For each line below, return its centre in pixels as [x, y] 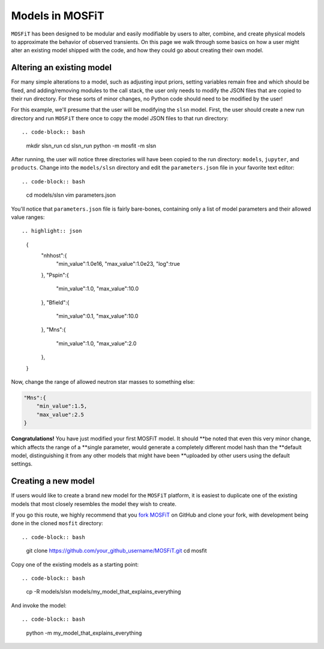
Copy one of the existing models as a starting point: [75, 564]
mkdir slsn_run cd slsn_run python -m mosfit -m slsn [91, 146]
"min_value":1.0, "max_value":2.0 [96, 343]
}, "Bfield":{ [55, 302]
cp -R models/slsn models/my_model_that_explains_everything [103, 592]
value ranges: [28, 217]
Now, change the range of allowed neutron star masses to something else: [103, 382]
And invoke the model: [39, 605]
